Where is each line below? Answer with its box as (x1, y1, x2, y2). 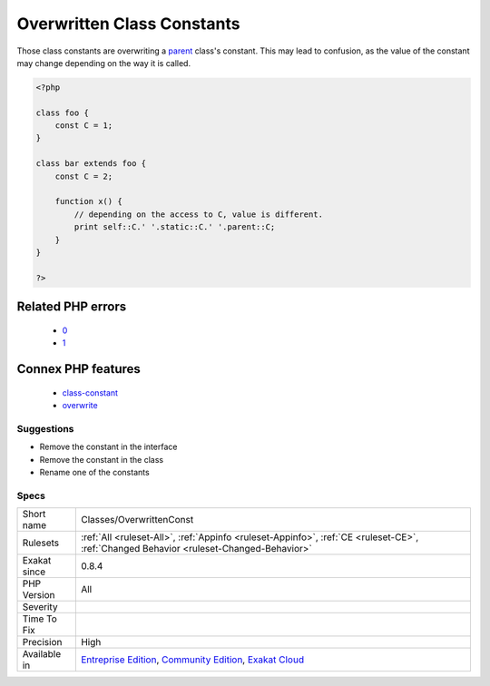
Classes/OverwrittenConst (80, 514, 194, 526)
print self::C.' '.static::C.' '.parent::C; (73, 222, 276, 232)
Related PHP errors (16, 299, 127, 315)
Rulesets (22, 536, 59, 549)
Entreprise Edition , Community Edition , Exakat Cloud (80, 653, 304, 666)
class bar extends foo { (35, 159, 147, 169)
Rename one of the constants (39, 466, 150, 477)
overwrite (62, 399, 99, 410)
